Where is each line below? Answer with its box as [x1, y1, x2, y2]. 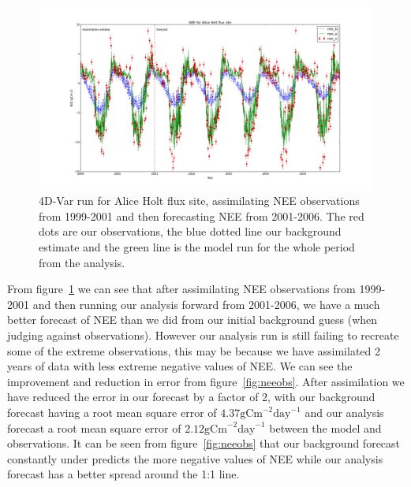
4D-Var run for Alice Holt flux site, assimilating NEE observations [39, 192, 360, 209]
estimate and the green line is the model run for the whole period [39, 239, 355, 255]
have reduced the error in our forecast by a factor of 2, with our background [7, 388, 376, 405]
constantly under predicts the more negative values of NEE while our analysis [7, 450, 383, 467]
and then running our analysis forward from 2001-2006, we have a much [32, 296, 380, 312]
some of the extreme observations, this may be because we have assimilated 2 [7, 342, 381, 359]
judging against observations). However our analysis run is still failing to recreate [7, 327, 399, 344]
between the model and [269, 419, 382, 436]
